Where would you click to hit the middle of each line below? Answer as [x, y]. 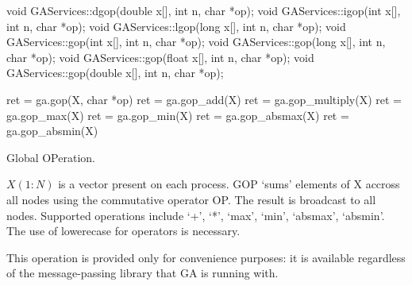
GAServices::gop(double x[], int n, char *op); [115, 73]
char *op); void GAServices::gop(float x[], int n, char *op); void [160, 57]
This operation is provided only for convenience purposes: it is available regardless [206, 257]
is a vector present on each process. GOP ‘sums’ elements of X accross [229, 184]
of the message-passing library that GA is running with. [142, 273]
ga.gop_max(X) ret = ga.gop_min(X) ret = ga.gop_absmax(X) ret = [178, 115]
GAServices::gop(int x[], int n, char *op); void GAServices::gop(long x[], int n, [196, 42]
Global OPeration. [51, 157]
